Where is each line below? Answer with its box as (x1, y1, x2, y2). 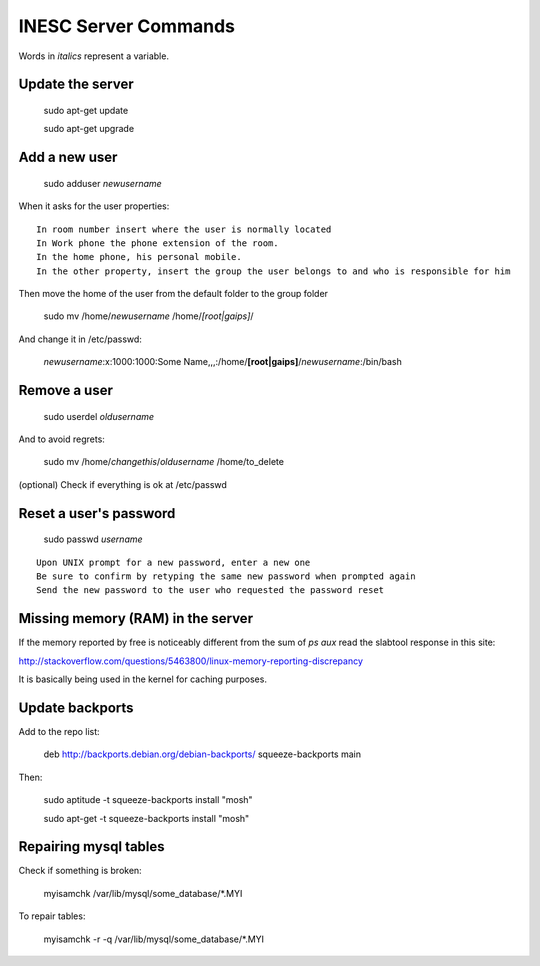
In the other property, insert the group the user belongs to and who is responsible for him (36, 265, 511, 277)
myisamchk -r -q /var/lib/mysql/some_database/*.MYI (43, 933, 265, 945)
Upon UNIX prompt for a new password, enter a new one (36, 556, 311, 568)
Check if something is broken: (18, 865, 142, 877)
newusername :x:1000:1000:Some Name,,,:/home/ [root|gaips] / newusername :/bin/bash (43, 356, 402, 368)
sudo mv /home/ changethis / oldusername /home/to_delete (43, 456, 285, 468)
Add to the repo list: (18, 726, 100, 738)
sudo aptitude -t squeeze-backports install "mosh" (43, 794, 254, 806)
